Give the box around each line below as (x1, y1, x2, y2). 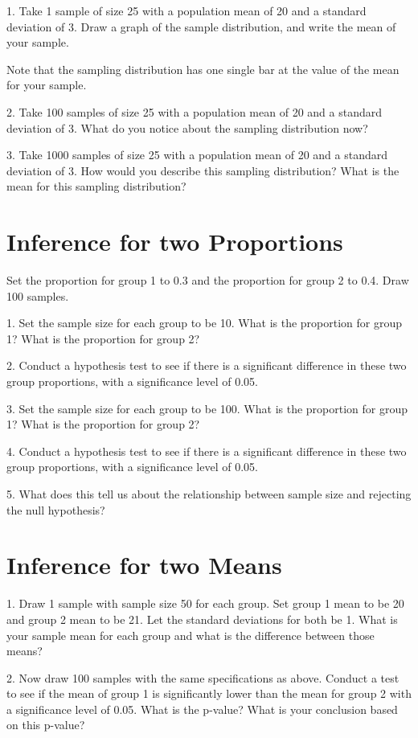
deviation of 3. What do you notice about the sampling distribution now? (6, 119, 368, 136)
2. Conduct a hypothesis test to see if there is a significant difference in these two (6, 357, 407, 374)
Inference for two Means (6, 548, 282, 581)
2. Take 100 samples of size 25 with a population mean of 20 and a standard (6, 103, 382, 120)
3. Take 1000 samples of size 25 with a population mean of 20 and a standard (6, 146, 387, 163)
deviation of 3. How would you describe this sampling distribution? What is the (6, 162, 400, 178)
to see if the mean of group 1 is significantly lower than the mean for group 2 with (6, 685, 412, 702)
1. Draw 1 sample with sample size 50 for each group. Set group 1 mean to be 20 (6, 595, 404, 612)
